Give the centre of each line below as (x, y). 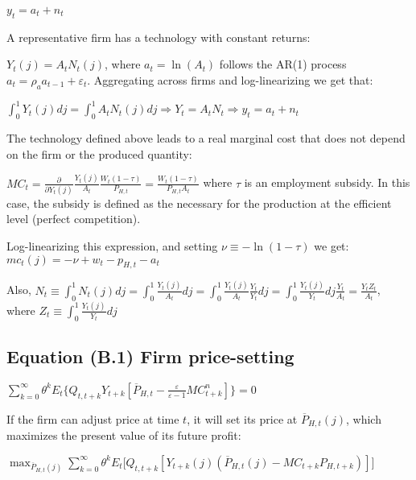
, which (364, 418)
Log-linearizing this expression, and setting (112, 246)
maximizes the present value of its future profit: (124, 435)
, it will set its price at (242, 418)
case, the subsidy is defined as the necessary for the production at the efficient (199, 203)
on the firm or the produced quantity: (99, 153)
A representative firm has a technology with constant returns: (159, 37)
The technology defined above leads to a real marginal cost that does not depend (206, 138)
